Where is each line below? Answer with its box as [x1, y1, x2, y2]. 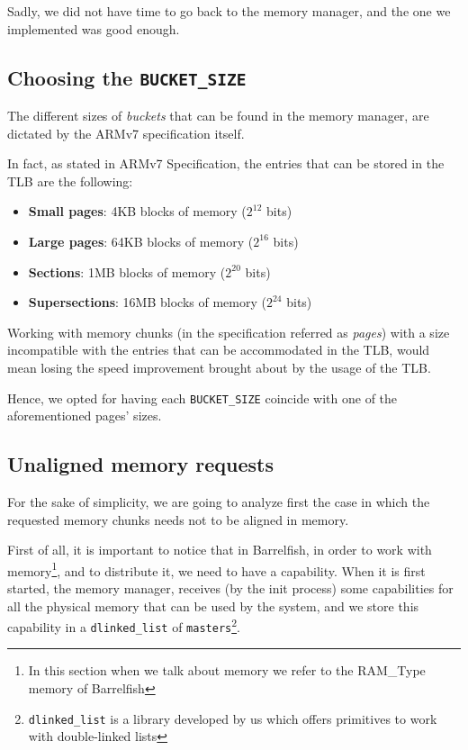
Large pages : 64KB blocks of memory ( [28, 231, 254, 250]
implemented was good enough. [7, 19, 180, 38]
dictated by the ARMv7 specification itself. [7, 123, 245, 142]
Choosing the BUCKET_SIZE [7, 63, 247, 91]
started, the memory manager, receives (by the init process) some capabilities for [7, 578, 454, 597]
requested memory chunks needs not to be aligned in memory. [7, 510, 349, 529]
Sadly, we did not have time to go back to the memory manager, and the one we [7, 2, 451, 20]
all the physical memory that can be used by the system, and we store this [7, 596, 419, 615]
